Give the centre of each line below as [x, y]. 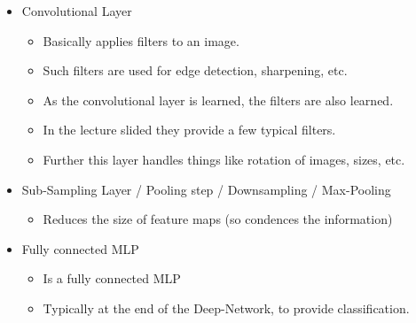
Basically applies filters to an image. [141, 40]
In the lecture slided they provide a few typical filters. [189, 130]
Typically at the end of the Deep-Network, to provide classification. [226, 308]
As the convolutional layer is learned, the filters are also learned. [218, 100]
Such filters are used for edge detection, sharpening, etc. [195, 70]
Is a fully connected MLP [112, 278]
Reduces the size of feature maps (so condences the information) [218, 219]
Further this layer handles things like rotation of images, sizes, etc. [224, 159]
